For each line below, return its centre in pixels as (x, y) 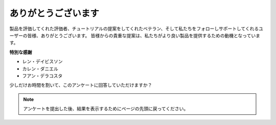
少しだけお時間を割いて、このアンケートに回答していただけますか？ (81, 85)
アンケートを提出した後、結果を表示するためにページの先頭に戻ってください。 (106, 109)
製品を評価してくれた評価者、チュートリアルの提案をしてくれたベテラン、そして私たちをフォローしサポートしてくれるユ (136, 29)
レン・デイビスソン (42, 62)
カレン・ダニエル (40, 68)
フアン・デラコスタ (42, 76)
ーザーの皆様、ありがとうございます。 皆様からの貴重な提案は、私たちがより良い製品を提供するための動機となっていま (135, 35)
